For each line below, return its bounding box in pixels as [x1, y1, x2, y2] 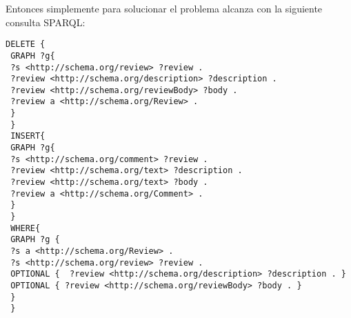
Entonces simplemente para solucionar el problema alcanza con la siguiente [6, 1, 323, 15]
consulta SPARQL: [6, 14, 86, 29]
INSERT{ [10, 131, 46, 141]
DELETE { [6, 39, 46, 50]
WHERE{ [10, 223, 41, 233]
